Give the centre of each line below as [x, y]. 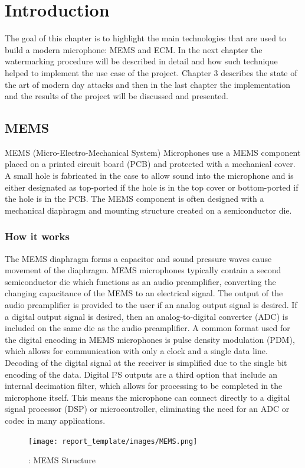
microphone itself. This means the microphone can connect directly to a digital [147, 397]
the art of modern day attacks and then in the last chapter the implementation [148, 84]
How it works [37, 236]
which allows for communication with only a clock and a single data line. [136, 351]
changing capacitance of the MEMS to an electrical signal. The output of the [144, 293]
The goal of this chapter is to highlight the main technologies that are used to [146, 38]
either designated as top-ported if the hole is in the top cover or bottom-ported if [152, 187]
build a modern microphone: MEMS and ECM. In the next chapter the [134, 49]
